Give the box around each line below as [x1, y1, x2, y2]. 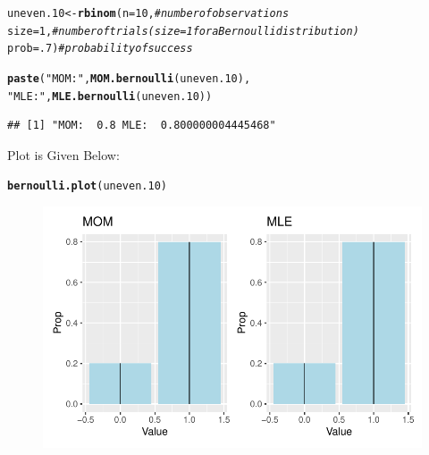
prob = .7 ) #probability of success [7, 42, 193, 55]
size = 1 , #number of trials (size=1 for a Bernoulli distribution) [7, 24, 359, 38]
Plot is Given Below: [7, 145, 120, 164]
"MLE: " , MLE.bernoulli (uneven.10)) [7, 89, 213, 103]
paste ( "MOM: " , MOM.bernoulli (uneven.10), [7, 72, 251, 85]
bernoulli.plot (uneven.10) [7, 180, 167, 193]
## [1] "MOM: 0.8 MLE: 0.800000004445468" [7, 119, 276, 132]
